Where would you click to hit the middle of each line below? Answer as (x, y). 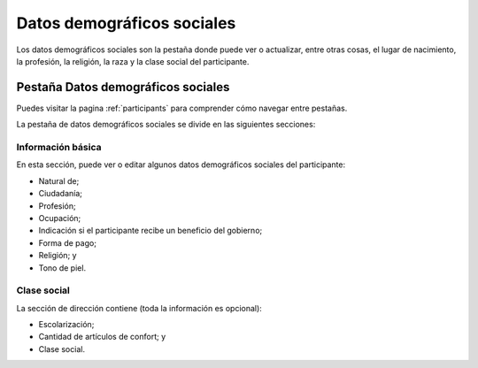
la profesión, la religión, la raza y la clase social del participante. (133, 61)
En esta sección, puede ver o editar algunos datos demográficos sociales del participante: (181, 165)
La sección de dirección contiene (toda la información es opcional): (139, 308)
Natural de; (59, 180)
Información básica (59, 147)
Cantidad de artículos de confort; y (102, 337)
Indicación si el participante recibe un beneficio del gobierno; (150, 231)
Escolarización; (66, 325)
